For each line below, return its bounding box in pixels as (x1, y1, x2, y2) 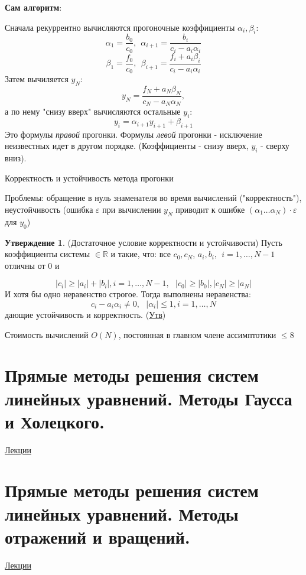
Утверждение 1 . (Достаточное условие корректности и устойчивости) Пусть (5, 236, 282, 248)
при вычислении (102, 203, 161, 216)
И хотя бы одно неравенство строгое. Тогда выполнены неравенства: (5, 288, 251, 300)
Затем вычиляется (5, 73, 69, 85)
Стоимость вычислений (5, 328, 89, 340)
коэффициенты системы (5, 248, 90, 260)
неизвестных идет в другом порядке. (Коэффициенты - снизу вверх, (5, 139, 249, 152)
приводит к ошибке (175, 203, 245, 216)
